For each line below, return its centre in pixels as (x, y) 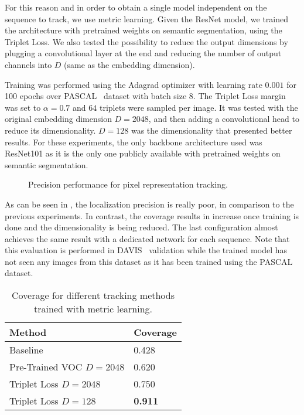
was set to (23, 107)
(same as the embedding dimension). (129, 64)
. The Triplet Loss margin (239, 96)
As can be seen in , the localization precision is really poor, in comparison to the (149, 204)
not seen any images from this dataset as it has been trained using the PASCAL (149, 261)
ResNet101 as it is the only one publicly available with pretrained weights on (143, 153)
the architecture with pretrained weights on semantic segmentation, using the (144, 30)
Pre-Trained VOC (46, 367)
